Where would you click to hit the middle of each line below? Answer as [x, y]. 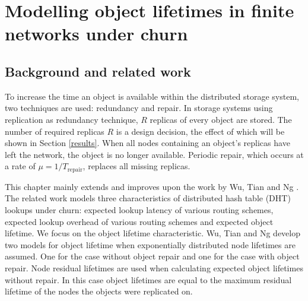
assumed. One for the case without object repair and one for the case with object [152, 256]
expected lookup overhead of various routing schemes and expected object [139, 221]
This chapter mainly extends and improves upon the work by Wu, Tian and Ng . [152, 186]
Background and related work [98, 71]
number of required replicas [55, 131]
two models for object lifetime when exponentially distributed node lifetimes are [150, 244]
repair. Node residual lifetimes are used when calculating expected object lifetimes [154, 267]
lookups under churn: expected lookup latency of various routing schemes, [139, 209]
